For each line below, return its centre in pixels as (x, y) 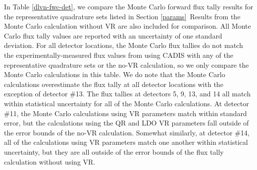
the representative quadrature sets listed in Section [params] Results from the (122, 16)
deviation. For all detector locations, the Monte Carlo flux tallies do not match (124, 45)
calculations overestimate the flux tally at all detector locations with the (114, 84)
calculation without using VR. (50, 161)
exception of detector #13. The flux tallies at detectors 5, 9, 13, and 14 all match (127, 94)
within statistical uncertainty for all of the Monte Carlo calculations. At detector (127, 103)
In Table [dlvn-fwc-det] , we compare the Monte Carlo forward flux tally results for (129, 6)
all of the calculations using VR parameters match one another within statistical (126, 142)
